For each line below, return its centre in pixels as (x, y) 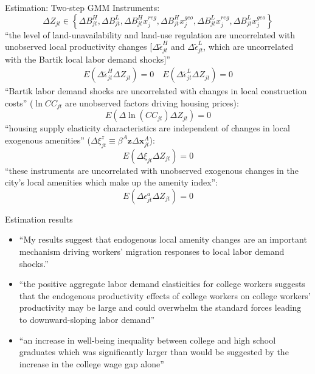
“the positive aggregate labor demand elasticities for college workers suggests (162, 284)
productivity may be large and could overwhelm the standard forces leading (160, 307)
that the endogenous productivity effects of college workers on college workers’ (165, 295)
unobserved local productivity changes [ (79, 47)
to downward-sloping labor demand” (87, 320)
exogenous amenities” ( (48, 140)
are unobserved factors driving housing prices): (152, 102)
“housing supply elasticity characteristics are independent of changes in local (147, 128)
